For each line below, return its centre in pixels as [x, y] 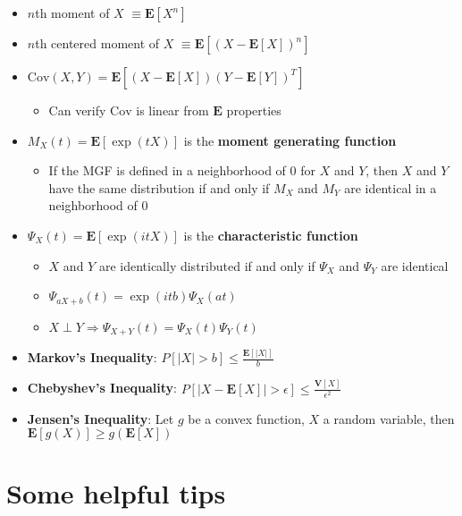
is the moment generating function [290, 140]
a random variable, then [389, 418]
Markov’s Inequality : [92, 357]
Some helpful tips [116, 493]
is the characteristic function [271, 235]
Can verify [77, 110]
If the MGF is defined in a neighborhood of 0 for [182, 170]
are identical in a [391, 187]
